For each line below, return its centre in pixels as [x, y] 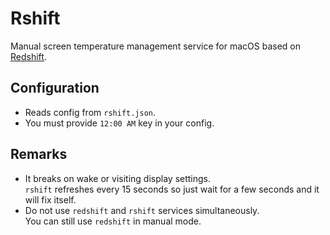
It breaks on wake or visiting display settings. [118, 178]
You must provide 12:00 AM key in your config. [119, 123]
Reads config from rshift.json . [90, 112]
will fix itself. [50, 199]
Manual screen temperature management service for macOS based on [155, 46]
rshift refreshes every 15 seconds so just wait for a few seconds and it [172, 189]
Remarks [39, 154]
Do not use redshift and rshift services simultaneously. [142, 210]
